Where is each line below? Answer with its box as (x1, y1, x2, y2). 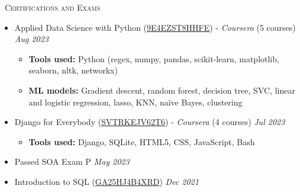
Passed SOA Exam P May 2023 (14, 155, 130, 168)
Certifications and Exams (4, 1, 101, 13)
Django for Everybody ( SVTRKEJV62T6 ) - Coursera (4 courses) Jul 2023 (14, 116, 285, 128)
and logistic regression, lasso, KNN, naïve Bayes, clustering (28, 95, 243, 108)
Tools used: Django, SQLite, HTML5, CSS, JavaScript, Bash (28, 135, 255, 148)
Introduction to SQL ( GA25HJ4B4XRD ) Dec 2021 (14, 175, 199, 187)
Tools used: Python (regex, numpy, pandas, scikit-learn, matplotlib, (28, 52, 279, 65)
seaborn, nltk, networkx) (28, 64, 118, 76)
